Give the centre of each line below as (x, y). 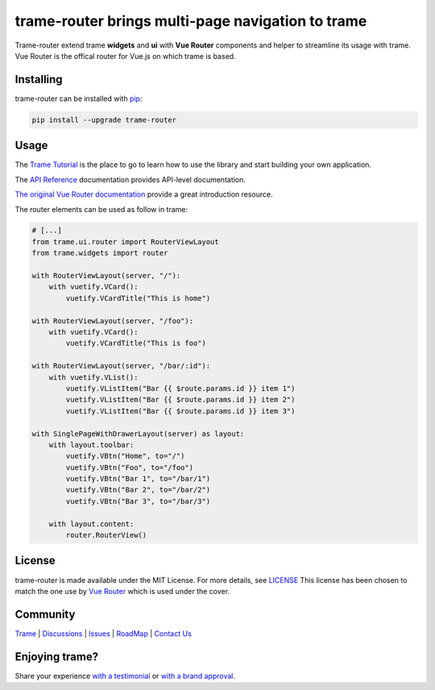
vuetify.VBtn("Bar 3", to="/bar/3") (138, 501)
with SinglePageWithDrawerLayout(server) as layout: (138, 434)
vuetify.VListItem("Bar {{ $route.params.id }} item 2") (180, 400)
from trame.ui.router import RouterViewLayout (125, 241)
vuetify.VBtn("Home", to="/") (125, 456)
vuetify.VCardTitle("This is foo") (136, 343)
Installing (39, 79)
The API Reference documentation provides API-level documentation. (130, 179)
